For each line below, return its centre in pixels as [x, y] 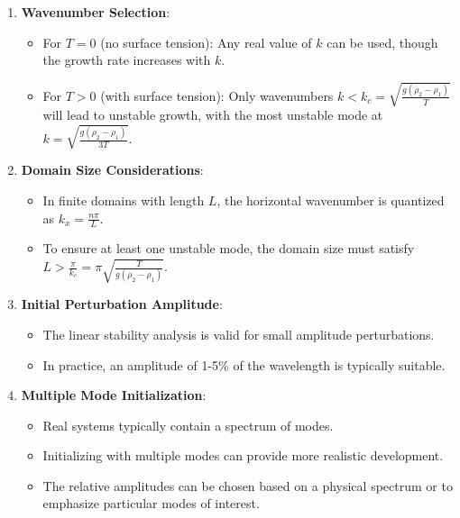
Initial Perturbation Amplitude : [122, 304]
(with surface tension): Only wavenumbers [217, 95]
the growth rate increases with [127, 60]
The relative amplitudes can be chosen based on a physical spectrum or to [248, 485]
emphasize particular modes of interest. [151, 503]
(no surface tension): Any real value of [206, 42]
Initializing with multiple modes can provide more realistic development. [243, 455]
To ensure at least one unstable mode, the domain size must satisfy [229, 248]
